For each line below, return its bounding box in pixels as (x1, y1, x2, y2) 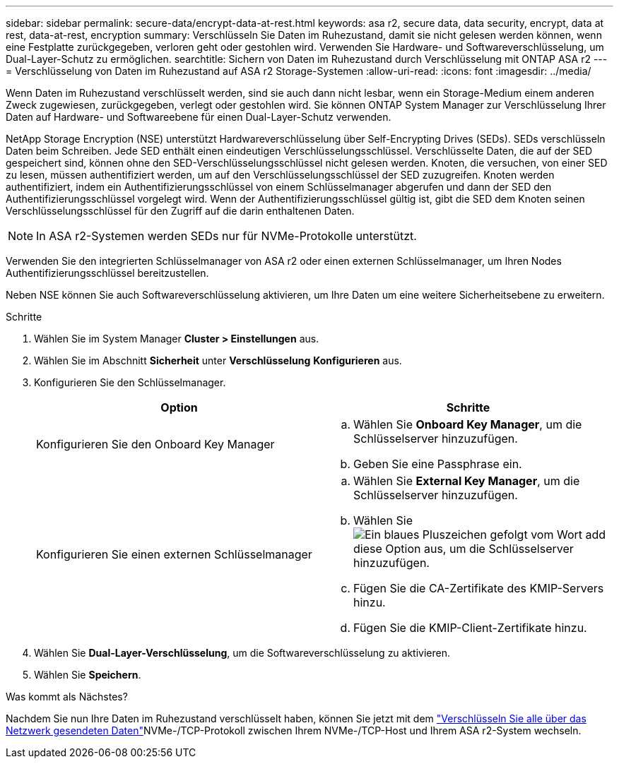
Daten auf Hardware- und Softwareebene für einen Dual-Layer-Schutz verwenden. (6, 111, 391, 123)
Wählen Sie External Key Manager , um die (353, 474, 580, 488)
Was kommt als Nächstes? (6, 691, 128, 703)
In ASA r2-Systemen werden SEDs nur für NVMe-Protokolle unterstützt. (36, 229, 417, 243)
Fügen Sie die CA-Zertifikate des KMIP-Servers (353, 581, 604, 595)
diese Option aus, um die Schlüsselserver (353, 542, 574, 556)
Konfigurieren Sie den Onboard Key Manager (36, 437, 275, 451)
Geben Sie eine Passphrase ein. (353, 457, 522, 471)
